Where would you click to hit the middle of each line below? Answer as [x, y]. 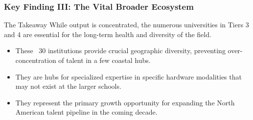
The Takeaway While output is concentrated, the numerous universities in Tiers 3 [126, 25]
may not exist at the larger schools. [68, 86]
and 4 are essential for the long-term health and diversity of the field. [108, 34]
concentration [36, 60]
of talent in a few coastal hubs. [104, 60]
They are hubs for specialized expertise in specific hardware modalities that [128, 76]
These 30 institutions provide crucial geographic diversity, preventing [120, 50]
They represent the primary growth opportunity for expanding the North [125, 102]
